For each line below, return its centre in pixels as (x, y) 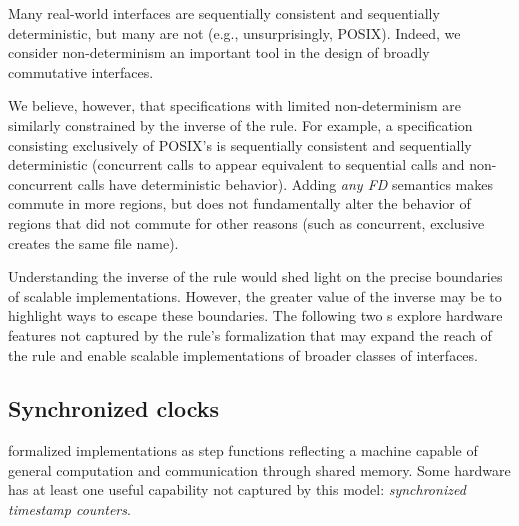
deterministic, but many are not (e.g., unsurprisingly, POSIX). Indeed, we (234, 32)
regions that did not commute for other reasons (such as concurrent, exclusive (246, 222)
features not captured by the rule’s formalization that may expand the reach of (250, 334)
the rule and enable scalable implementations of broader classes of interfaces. (243, 354)
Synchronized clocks (113, 408)
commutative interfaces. (81, 71)
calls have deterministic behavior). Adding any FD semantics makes (285, 183)
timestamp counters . (69, 509)
